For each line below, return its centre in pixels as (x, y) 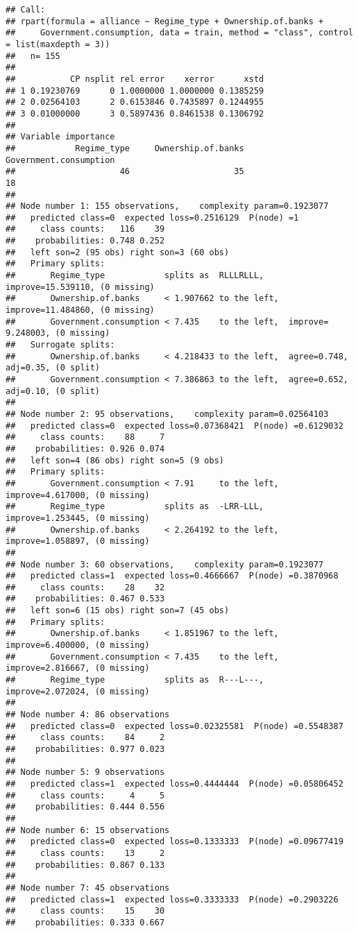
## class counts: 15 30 (85, 911)
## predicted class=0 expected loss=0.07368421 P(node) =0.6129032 (174, 426)
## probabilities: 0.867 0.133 (85, 865)
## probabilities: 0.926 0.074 (85, 448)
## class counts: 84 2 (85, 738)
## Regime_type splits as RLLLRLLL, (135, 276)
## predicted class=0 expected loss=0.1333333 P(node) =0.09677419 (174, 842)
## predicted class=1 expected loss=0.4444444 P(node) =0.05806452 (174, 784)
